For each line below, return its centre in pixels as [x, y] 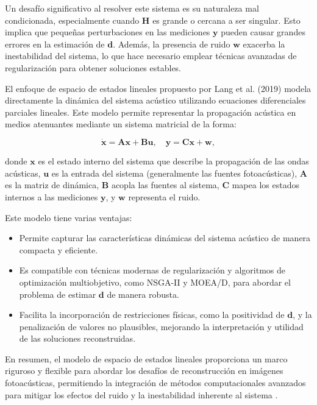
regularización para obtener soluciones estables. [93, 67]
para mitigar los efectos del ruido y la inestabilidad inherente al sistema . [141, 394]
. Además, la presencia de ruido [172, 44]
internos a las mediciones [52, 196]
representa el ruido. [164, 196]
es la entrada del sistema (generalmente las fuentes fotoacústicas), [174, 173]
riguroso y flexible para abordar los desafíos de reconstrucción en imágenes [144, 371]
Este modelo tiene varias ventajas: [69, 217]
